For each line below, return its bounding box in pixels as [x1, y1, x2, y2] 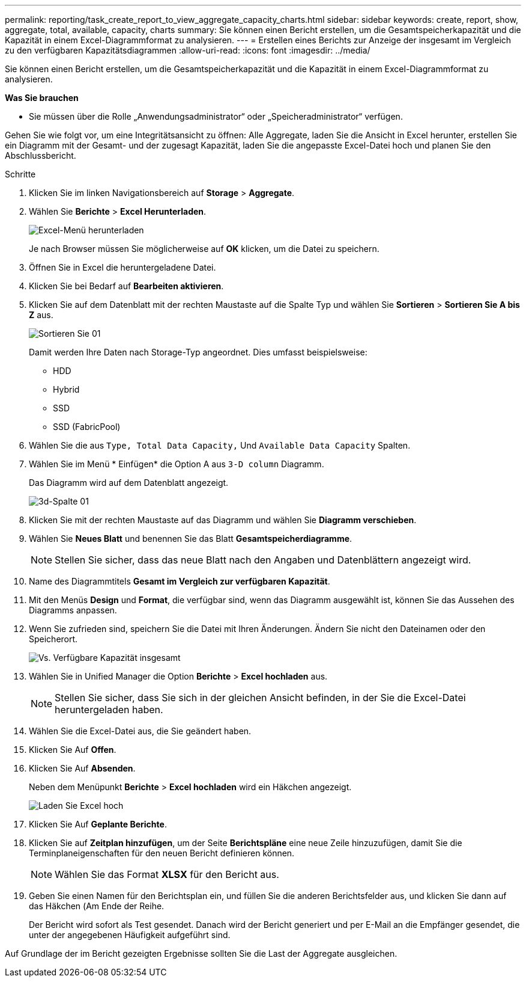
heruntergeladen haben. [55, 704, 163, 716]
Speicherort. [29, 634, 78, 644]
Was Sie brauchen [5, 93, 79, 103]
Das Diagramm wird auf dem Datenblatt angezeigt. [29, 477, 229, 488]
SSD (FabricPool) [53, 422, 121, 432]
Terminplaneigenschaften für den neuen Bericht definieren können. [29, 848, 295, 858]
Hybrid [53, 384, 80, 394]
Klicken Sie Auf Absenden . [29, 763, 136, 773]
